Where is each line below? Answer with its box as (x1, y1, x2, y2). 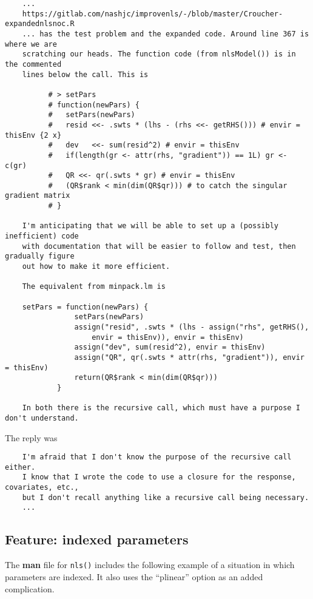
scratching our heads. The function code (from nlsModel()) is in (22, 50, 296, 59)
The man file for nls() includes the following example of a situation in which (5, 558, 295, 571)
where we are (5, 39, 57, 49)
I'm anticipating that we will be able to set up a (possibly (22, 222, 279, 231)
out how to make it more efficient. (22, 262, 170, 271)
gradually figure (5, 252, 75, 261)
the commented (5, 59, 62, 69)
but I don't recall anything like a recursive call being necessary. (22, 493, 309, 502)
